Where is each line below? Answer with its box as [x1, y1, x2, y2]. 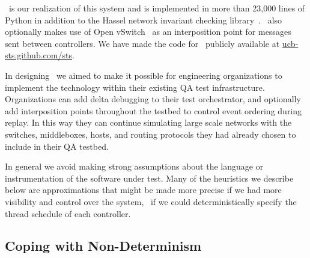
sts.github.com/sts [5, 49, 72, 61]
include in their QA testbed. [5, 140, 109, 152]
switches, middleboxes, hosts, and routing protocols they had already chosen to [5, 127, 296, 140]
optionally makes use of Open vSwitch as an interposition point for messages [5, 25, 291, 38]
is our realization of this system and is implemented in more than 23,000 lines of [8, 2, 305, 14]
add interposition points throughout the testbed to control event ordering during [5, 104, 302, 117]
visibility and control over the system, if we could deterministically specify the [5, 195, 297, 207]
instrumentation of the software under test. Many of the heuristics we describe [5, 171, 294, 184]
